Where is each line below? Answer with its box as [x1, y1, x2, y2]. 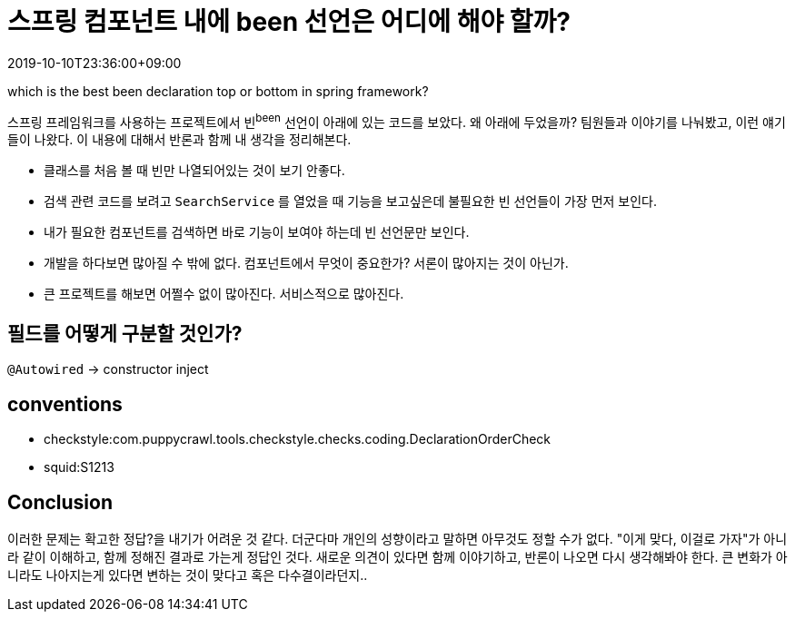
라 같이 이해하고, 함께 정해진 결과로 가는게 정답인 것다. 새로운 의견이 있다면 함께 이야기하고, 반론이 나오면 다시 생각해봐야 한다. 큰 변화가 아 [7, 548, 788, 565]
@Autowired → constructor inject [7, 361, 209, 378]
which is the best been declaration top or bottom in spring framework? [7, 83, 429, 99]
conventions [7, 392, 123, 416]
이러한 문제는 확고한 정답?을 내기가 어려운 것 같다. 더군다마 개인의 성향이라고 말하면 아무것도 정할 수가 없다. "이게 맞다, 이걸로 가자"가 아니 [7, 530, 788, 546]
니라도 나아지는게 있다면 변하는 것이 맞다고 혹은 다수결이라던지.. [7, 566, 368, 583]
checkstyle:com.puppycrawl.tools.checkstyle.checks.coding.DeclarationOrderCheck [44, 431, 552, 447]
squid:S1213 [44, 459, 114, 476]
